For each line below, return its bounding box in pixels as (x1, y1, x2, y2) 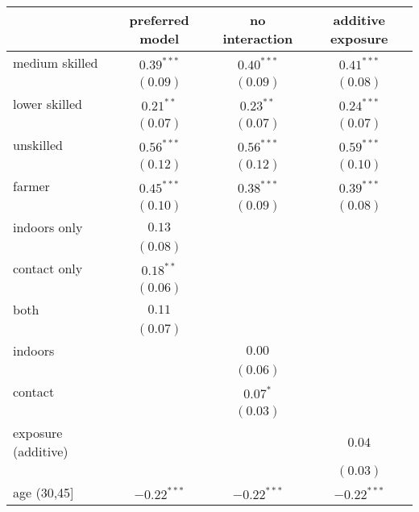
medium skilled (13, 53, 98, 72)
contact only (13, 259, 83, 277)
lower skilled (13, 94, 82, 113)
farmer (13, 177, 50, 195)
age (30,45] (13, 483, 74, 502)
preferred (129, 10, 189, 29)
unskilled (13, 135, 63, 154)
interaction (222, 29, 293, 48)
